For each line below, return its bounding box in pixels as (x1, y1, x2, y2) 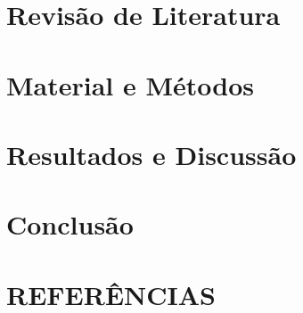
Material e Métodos (6, 66, 255, 103)
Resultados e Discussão (6, 136, 297, 172)
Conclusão (6, 206, 134, 243)
